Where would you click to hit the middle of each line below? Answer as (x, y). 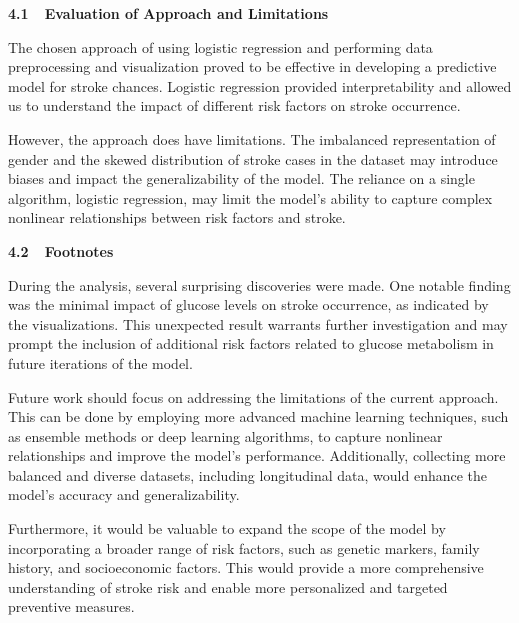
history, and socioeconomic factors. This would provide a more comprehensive (246, 567)
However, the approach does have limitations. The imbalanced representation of (252, 138)
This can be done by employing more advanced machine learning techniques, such (258, 416)
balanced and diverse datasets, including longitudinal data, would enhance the (248, 474)
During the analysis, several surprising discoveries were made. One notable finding (259, 284)
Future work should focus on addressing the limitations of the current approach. (253, 396)
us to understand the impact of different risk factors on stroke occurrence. (234, 105)
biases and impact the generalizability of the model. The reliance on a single (241, 178)
